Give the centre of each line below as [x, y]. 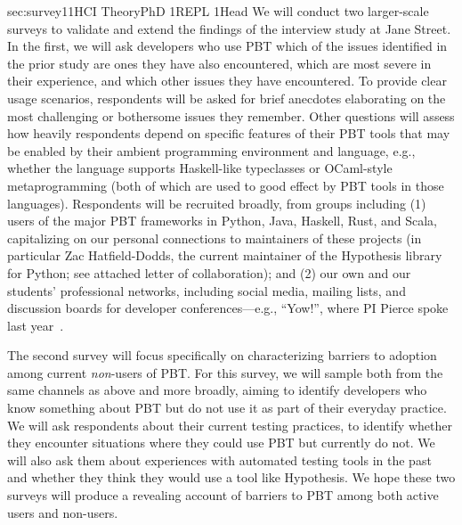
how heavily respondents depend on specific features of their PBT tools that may [229, 133]
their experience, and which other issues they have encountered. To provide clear [227, 81]
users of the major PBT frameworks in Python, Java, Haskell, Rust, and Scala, [222, 221]
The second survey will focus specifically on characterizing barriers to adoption [222, 355]
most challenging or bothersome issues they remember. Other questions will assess [231, 115]
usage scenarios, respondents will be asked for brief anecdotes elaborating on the [227, 98]
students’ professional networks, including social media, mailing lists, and [207, 290]
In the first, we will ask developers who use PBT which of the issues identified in [227, 46]
